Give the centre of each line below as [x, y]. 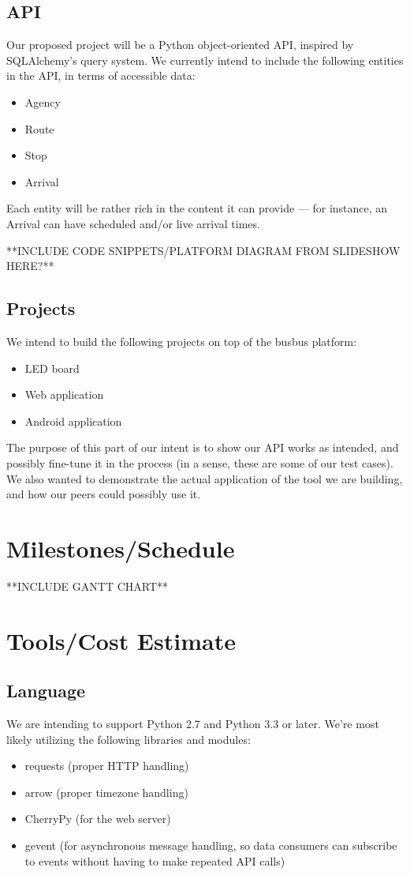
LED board [52, 368]
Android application [73, 421]
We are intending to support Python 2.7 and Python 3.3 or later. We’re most [193, 723]
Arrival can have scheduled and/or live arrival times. [133, 223]
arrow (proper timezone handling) [106, 792]
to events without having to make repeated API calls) [155, 860]
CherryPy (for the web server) [98, 819]
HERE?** [30, 266]
